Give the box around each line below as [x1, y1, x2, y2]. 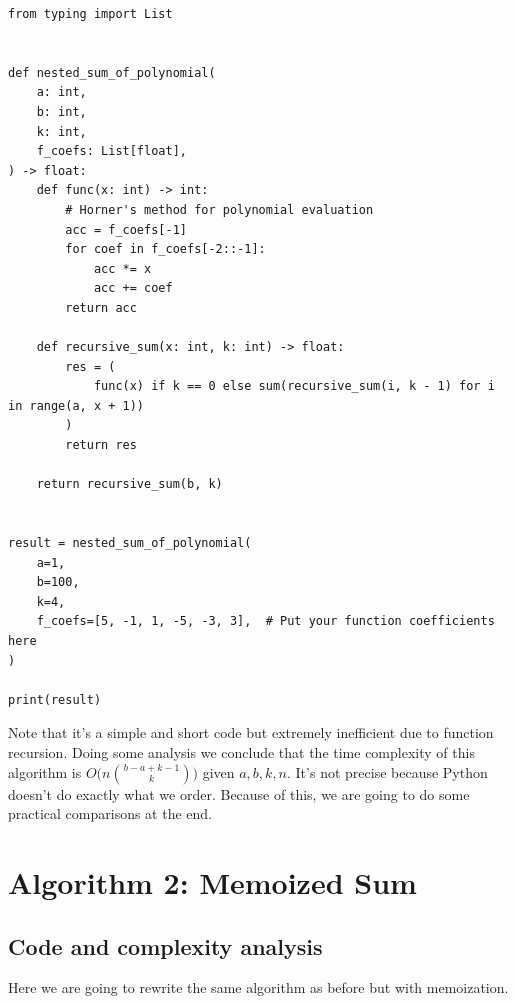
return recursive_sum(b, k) [36, 477, 223, 492]
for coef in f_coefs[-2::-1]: [65, 242, 266, 257]
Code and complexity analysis [8, 930, 323, 961]
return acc [65, 300, 137, 315]
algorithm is [8, 761, 82, 782]
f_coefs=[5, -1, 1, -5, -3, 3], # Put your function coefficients [36, 614, 495, 629]
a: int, [36, 85, 87, 100]
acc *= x [93, 261, 152, 276]
